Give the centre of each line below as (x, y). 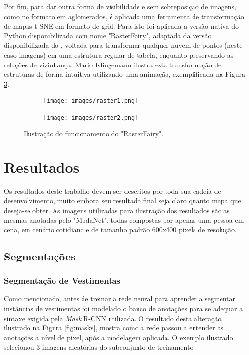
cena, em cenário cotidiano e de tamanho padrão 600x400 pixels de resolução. (120, 229)
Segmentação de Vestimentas (62, 280)
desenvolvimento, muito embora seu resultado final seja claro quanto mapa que (123, 200)
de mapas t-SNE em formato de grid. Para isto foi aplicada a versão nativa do (121, 26)
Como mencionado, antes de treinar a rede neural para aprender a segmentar (120, 299)
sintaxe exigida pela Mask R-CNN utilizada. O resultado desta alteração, (114, 318)
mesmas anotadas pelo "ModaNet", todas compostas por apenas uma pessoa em (124, 220)
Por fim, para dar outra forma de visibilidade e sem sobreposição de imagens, (120, 6)
